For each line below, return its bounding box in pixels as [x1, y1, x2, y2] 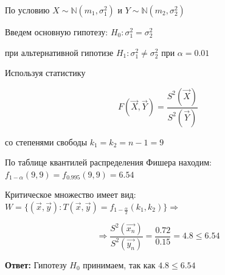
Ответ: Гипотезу [5, 258, 67, 271]
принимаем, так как [83, 258, 156, 271]
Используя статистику [5, 66, 86, 79]
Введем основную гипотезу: [5, 26, 108, 38]
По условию [5, 4, 50, 16]
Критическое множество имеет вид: [5, 188, 136, 201]
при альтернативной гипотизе [5, 46, 114, 58]
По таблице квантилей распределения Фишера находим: [5, 156, 212, 169]
